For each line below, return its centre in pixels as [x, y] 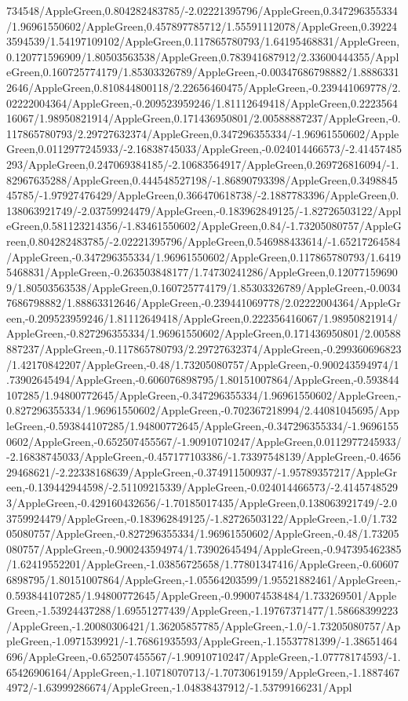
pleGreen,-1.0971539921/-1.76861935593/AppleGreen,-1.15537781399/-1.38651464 [202, 641]
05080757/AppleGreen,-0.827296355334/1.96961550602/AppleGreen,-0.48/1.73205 [203, 533]
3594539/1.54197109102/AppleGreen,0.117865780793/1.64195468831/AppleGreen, [203, 41]
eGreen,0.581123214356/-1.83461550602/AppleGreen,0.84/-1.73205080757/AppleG [204, 226]
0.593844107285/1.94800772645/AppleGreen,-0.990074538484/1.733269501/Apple [202, 595]
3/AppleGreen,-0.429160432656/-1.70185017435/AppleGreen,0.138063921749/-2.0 [202, 502]
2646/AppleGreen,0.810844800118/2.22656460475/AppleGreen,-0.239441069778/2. [204, 87]
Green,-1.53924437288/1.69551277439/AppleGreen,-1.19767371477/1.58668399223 [202, 610]
